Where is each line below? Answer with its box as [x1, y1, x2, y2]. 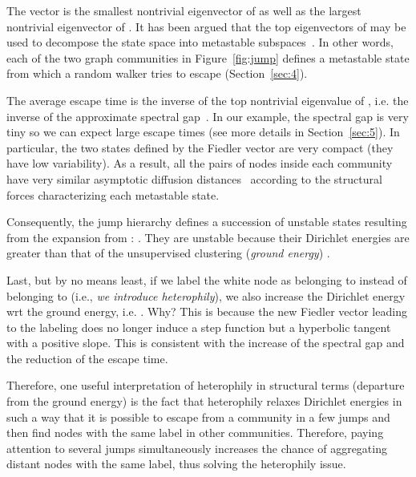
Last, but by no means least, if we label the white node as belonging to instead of [6, 271, 407, 288]
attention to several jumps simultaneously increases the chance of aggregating [6, 439, 387, 456]
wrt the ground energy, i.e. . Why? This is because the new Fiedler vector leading [6, 303, 407, 320]
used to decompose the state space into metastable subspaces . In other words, [6, 34, 394, 51]
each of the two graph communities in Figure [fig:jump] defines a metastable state [6, 49, 410, 66]
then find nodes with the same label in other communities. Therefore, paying [6, 424, 384, 441]
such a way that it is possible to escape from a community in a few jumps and [6, 408, 390, 425]
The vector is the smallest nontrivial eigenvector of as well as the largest [6, 2, 361, 18]
